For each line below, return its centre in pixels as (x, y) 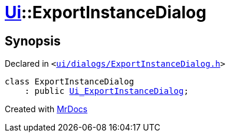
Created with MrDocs (46, 109)
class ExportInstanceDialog (70, 82)
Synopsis (33, 41)
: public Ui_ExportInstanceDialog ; (106, 91)
